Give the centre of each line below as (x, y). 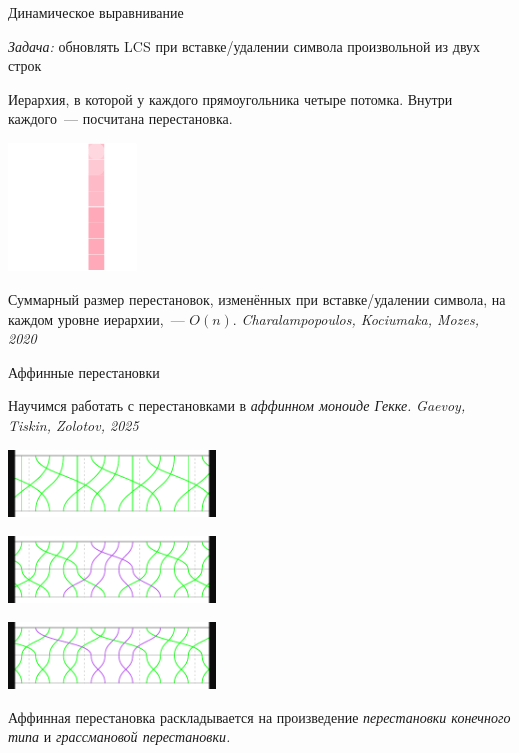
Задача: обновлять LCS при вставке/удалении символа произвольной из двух (244, 45)
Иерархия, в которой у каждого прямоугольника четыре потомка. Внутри (230, 98)
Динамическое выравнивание (96, 12)
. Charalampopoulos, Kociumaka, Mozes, (355, 318)
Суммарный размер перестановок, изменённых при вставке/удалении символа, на (257, 299)
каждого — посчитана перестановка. (120, 118)
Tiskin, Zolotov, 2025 (73, 425)
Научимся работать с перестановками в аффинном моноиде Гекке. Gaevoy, (237, 405)
